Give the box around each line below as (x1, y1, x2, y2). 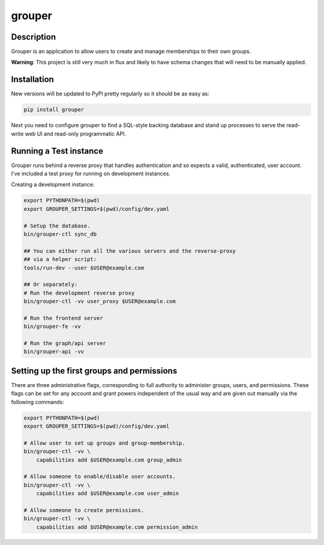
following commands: (11, 398, 64, 405)
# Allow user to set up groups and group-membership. (23, 439, 185, 447)
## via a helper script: (23, 256, 97, 263)
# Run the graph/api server (23, 340, 106, 347)
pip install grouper (23, 106, 84, 113)
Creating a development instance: (11, 181, 95, 188)
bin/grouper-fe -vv (23, 323, 81, 330)
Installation (11, 74, 54, 85)
